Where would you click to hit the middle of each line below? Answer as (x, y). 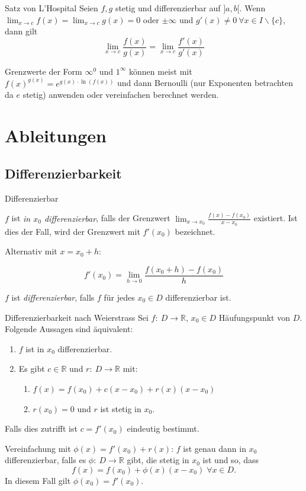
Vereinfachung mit (38, 448)
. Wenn (252, 8)
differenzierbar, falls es (46, 460)
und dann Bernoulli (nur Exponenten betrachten (205, 83)
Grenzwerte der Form (44, 71)
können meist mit (161, 71)
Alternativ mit (31, 251)
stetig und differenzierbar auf (168, 8)
